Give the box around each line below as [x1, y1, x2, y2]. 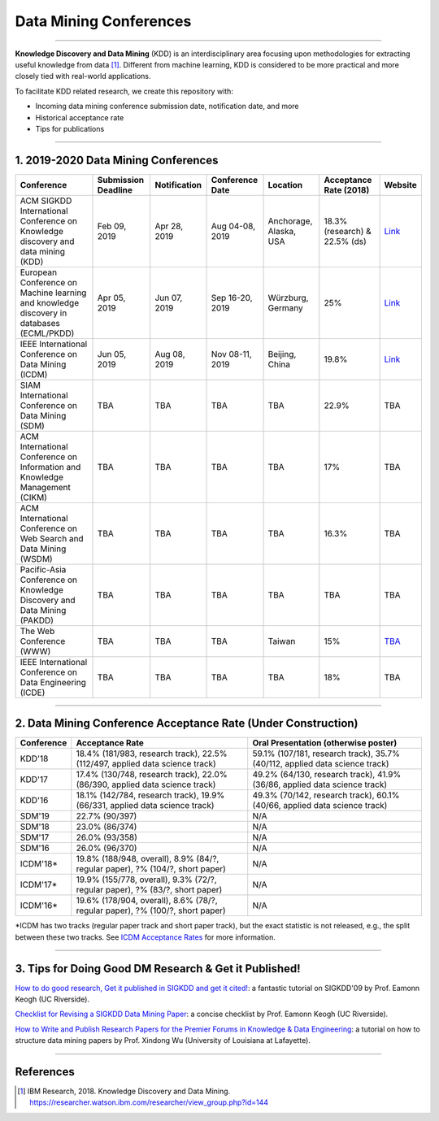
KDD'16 [20, 795, 49, 806]
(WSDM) [20, 553, 53, 564]
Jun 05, [97, 348, 127, 359]
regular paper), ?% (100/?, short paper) [76, 905, 227, 916]
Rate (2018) [324, 184, 370, 195]
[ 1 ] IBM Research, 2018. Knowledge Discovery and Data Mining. [17, 1086, 231, 1097]
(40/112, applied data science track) [252, 758, 389, 770]
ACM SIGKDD [20, 195, 72, 206]
